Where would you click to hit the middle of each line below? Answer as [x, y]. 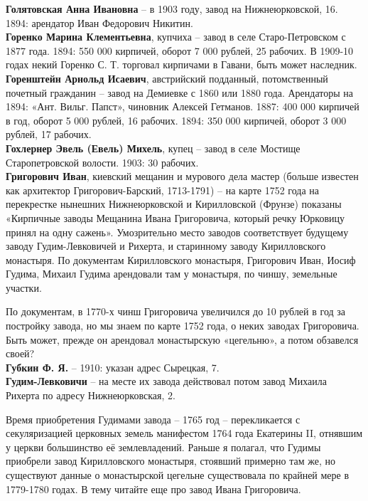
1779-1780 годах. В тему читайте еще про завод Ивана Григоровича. [153, 489]
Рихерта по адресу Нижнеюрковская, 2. [91, 395]
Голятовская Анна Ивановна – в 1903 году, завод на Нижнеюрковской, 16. [172, 9]
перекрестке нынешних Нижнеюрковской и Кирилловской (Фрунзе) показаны [174, 204]
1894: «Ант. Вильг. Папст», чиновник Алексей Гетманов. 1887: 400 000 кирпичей [183, 106]
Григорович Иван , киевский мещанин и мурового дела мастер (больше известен [182, 176]
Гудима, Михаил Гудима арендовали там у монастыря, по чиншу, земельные [172, 274]
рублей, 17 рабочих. [49, 134]
